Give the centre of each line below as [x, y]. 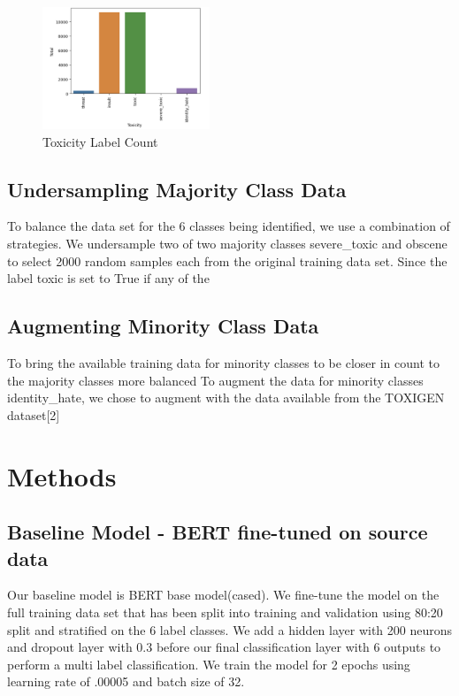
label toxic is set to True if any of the [108, 278]
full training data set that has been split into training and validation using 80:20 [225, 612]
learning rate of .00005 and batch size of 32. [126, 681]
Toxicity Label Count [100, 141]
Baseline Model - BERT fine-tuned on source [218, 532]
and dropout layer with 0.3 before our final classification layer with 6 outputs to [224, 647]
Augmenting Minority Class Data [163, 326]
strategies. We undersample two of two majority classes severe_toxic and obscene [227, 244]
